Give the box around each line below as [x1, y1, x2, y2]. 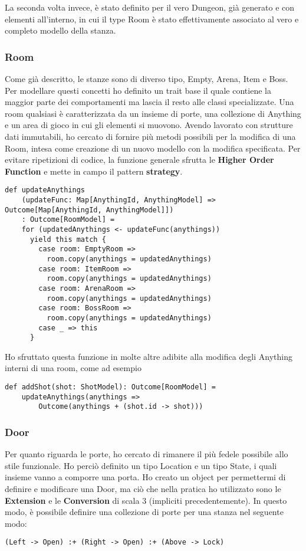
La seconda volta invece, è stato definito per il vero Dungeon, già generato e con [5, 1, 295, 13]
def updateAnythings [5, 186, 85, 195]
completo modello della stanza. [5, 24, 116, 37]
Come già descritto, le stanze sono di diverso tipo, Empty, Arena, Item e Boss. [5, 73, 288, 84]
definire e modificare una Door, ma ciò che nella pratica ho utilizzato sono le [5, 483, 281, 494]
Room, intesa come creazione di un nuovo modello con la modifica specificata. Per [5, 142, 301, 154]
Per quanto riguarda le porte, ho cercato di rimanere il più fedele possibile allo [5, 448, 288, 460]
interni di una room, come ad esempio [5, 362, 142, 374]
